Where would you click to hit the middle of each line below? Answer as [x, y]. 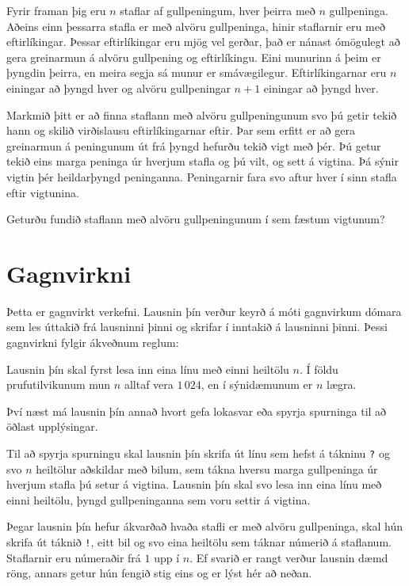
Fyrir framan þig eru [56, 10]
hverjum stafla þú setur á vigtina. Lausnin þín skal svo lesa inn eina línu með [194, 484]
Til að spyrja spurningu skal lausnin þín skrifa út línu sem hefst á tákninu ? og [198, 453]
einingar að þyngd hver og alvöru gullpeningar [118, 88]
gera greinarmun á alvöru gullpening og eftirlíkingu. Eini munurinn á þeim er [194, 57]
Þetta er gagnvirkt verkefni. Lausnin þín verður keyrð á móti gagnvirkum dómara [204, 311]
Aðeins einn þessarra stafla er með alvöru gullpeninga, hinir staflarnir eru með [196, 26]
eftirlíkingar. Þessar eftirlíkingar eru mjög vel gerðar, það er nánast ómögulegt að [203, 42]
